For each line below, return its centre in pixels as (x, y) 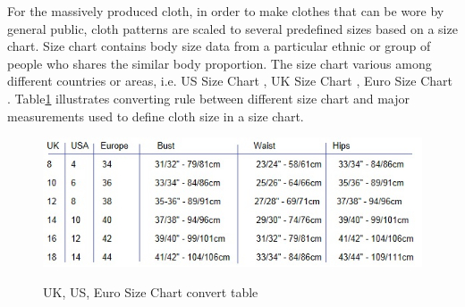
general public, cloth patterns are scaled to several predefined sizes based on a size (232, 28)
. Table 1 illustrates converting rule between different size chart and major (209, 98)
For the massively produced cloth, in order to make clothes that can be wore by (226, 11)
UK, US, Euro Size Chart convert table (151, 291)
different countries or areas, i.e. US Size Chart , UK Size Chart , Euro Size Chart (230, 81)
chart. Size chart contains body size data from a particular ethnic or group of (219, 46)
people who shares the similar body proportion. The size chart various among (220, 63)
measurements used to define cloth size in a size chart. (156, 116)
